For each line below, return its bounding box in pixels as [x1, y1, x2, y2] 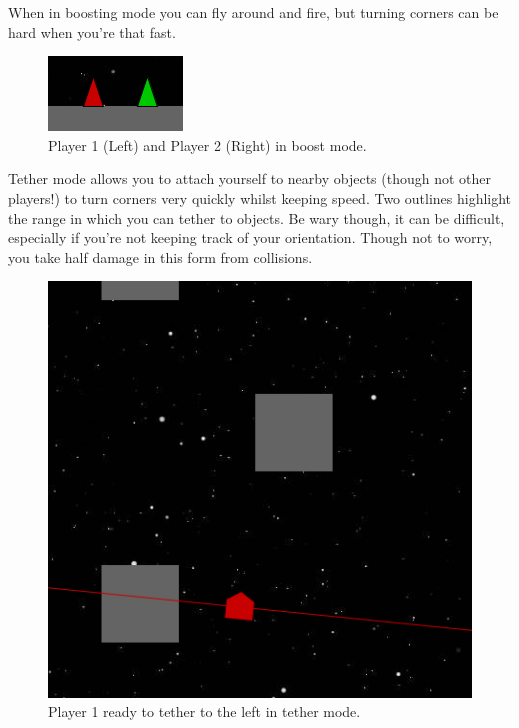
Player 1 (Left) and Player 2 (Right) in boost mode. [48, 134, 367, 155]
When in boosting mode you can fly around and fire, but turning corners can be [8, 2, 499, 22]
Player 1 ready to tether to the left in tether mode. [48, 701, 361, 722]
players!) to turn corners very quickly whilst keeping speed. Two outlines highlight [8, 187, 512, 208]
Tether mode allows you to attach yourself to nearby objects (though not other [8, 168, 491, 189]
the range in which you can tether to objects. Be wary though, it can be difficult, [8, 207, 505, 228]
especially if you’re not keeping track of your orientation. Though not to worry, [8, 227, 493, 248]
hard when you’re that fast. [8, 21, 176, 42]
